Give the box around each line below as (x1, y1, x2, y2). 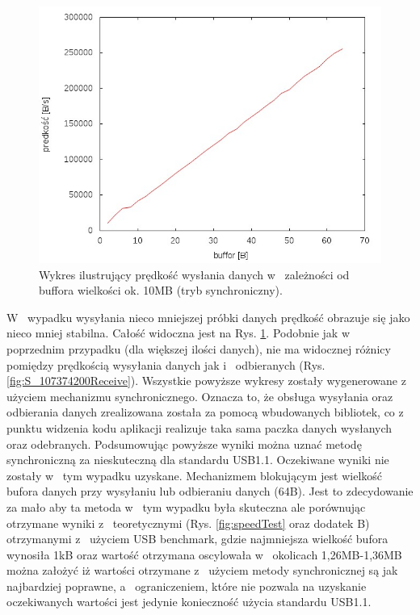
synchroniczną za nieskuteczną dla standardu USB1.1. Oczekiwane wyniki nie (6, 451, 389, 468)
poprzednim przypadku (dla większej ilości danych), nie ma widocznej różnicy (6, 340, 391, 357)
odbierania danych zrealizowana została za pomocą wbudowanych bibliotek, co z (6, 404, 404, 420)
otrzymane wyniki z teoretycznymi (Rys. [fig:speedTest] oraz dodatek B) (6, 514, 370, 531)
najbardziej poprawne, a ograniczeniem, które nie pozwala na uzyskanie (6, 577, 367, 594)
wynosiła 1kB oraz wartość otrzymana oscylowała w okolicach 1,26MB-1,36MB (6, 546, 402, 563)
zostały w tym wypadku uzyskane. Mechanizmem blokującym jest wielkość (6, 466, 383, 483)
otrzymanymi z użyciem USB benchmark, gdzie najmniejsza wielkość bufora (6, 530, 388, 547)
